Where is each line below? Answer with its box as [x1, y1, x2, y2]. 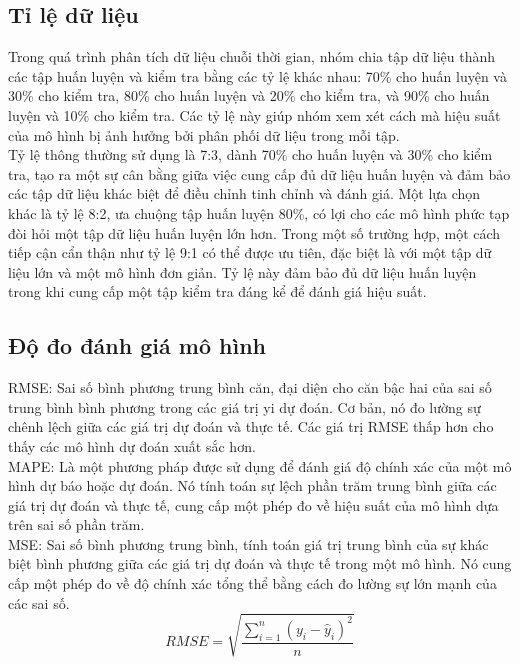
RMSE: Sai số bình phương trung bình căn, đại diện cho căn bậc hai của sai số [8, 377, 492, 398]
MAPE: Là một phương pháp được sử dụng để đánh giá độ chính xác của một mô [8, 455, 512, 476]
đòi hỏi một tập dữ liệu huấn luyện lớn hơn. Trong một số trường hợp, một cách [8, 222, 501, 243]
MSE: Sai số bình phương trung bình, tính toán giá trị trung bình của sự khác [8, 533, 489, 554]
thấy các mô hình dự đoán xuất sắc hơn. [8, 435, 256, 456]
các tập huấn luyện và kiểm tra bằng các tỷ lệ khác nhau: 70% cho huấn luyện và [8, 65, 507, 86]
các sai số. [8, 592, 70, 613]
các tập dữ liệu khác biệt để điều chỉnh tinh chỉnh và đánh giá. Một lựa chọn [8, 183, 481, 204]
